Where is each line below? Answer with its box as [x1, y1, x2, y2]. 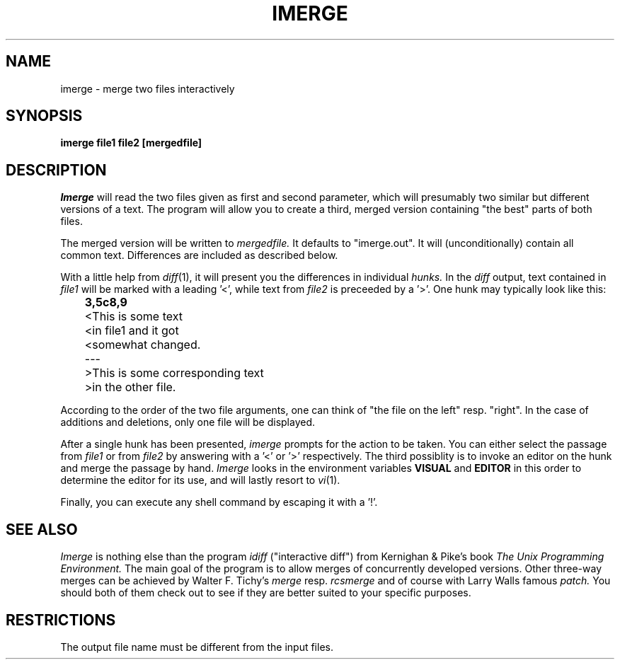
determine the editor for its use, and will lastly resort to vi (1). [60, 474, 340, 487]
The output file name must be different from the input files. [60, 640, 333, 653]
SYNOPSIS [6, 107, 83, 125]
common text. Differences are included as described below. [60, 249, 338, 262]
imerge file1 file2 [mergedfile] [60, 137, 202, 149]
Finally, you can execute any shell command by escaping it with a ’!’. [60, 496, 378, 509]
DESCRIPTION [6, 161, 107, 179]
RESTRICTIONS [6, 611, 116, 629]
